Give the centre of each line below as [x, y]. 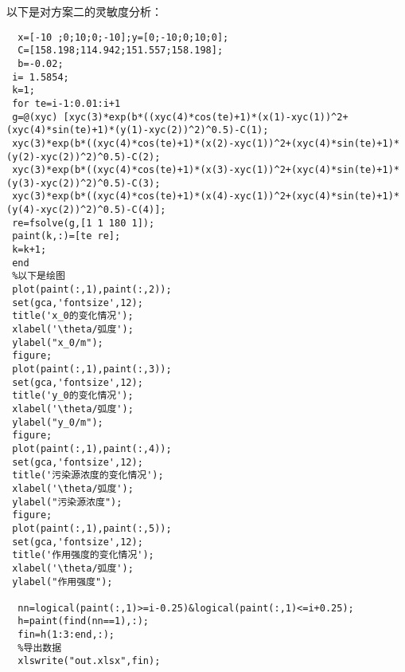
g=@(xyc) [35, 117]
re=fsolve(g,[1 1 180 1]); [84, 223]
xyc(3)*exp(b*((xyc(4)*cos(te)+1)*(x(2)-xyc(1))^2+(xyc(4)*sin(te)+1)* [206, 143]
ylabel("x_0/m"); [58, 342]
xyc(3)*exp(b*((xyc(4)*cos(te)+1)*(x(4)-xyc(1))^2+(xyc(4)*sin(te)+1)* [206, 196]
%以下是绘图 [39, 276]
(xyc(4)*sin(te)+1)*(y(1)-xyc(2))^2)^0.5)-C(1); [138, 130]
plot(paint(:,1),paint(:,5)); [92, 528]
